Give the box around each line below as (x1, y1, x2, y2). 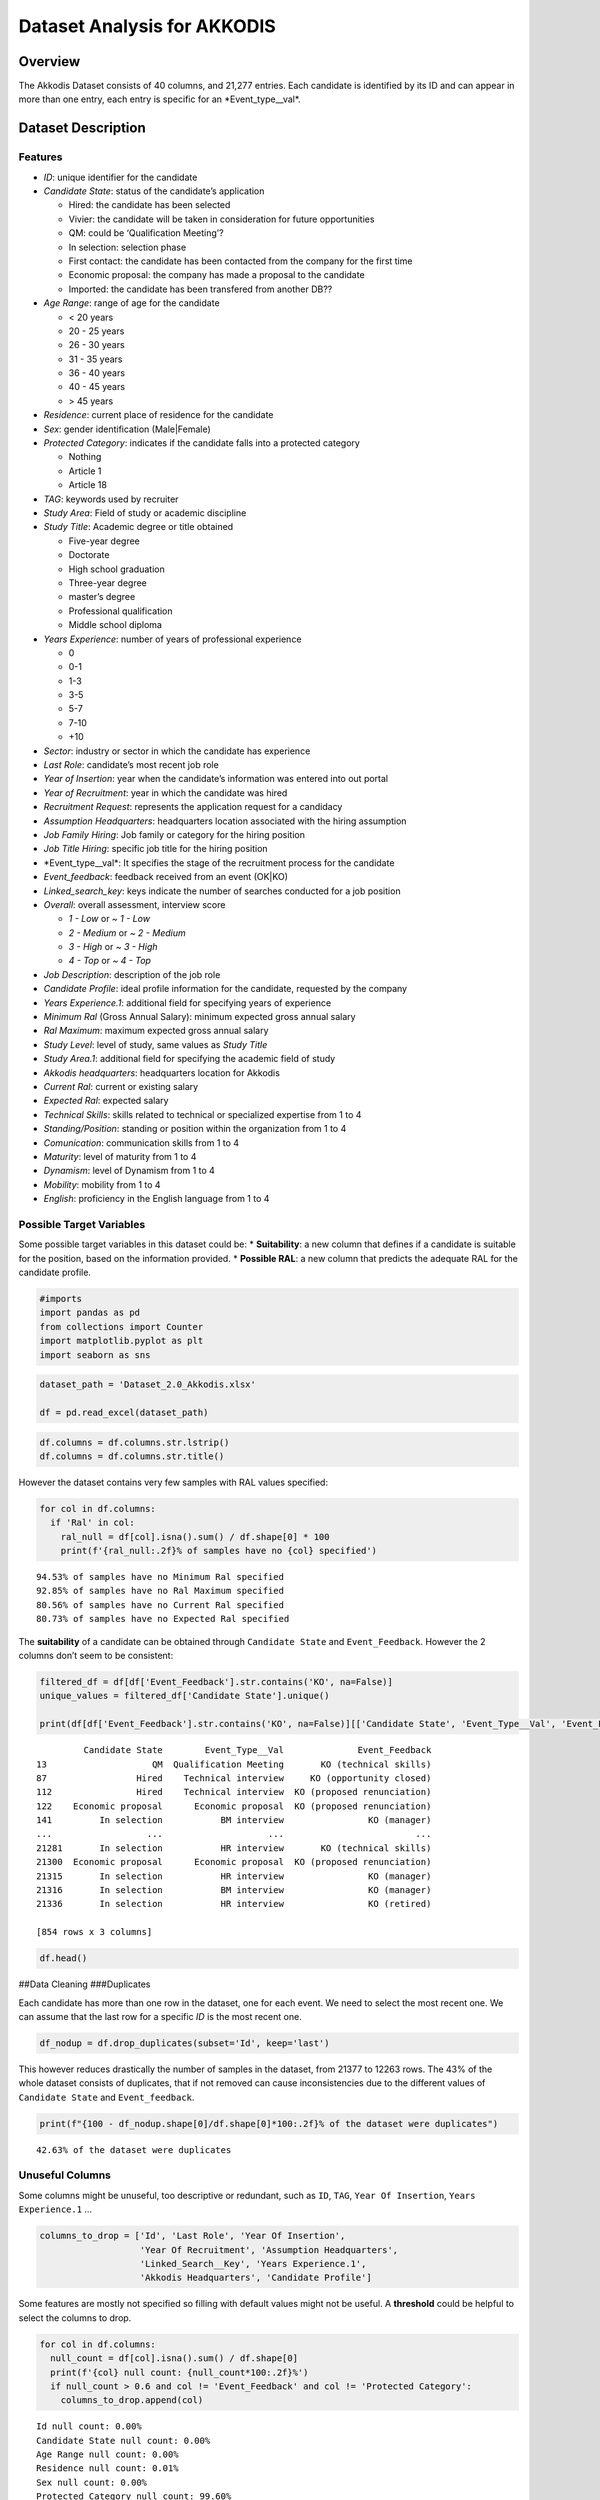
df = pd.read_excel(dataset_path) (39, 1406, 209, 1418)
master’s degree (68, 591, 136, 603)
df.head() (39, 1953, 88, 1964)
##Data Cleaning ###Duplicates (18, 1978, 151, 1990)
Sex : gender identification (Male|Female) (43, 423, 212, 435)
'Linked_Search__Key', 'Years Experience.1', (139, 2258, 367, 2269)
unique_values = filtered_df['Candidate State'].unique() (39, 1690, 330, 1702)
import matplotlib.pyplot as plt (39, 1335, 204, 1347)
